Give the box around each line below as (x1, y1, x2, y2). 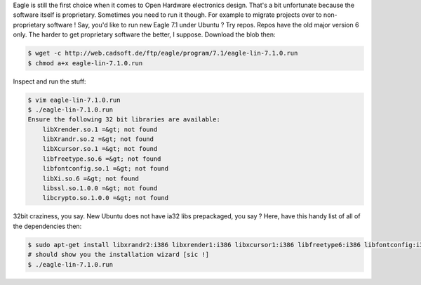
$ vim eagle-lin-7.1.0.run (27, 95, 121, 104)
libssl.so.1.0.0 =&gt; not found (42, 185, 158, 192)
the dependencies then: (13, 222, 82, 230)
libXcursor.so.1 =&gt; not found (42, 145, 158, 153)
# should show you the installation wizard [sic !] (27, 251, 210, 259)
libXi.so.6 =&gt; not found (42, 174, 140, 183)
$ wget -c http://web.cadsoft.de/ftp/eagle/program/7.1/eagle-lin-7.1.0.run (27, 49, 298, 58)
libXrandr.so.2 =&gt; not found (42, 135, 154, 143)
